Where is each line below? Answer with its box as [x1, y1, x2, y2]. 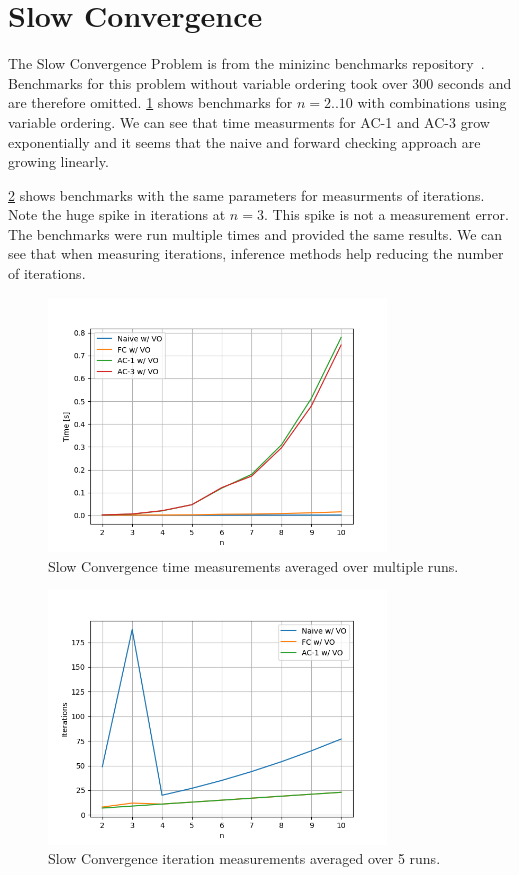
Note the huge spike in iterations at [8, 204, 226, 225]
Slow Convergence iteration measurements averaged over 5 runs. [48, 848, 441, 869]
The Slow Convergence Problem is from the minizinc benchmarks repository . [8, 53, 485, 74]
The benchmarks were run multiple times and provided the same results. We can [8, 223, 503, 244]
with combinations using [357, 92, 507, 113]
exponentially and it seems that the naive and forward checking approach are [8, 131, 481, 152]
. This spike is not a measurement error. [263, 204, 509, 225]
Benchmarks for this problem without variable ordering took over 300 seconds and [8, 72, 512, 93]
